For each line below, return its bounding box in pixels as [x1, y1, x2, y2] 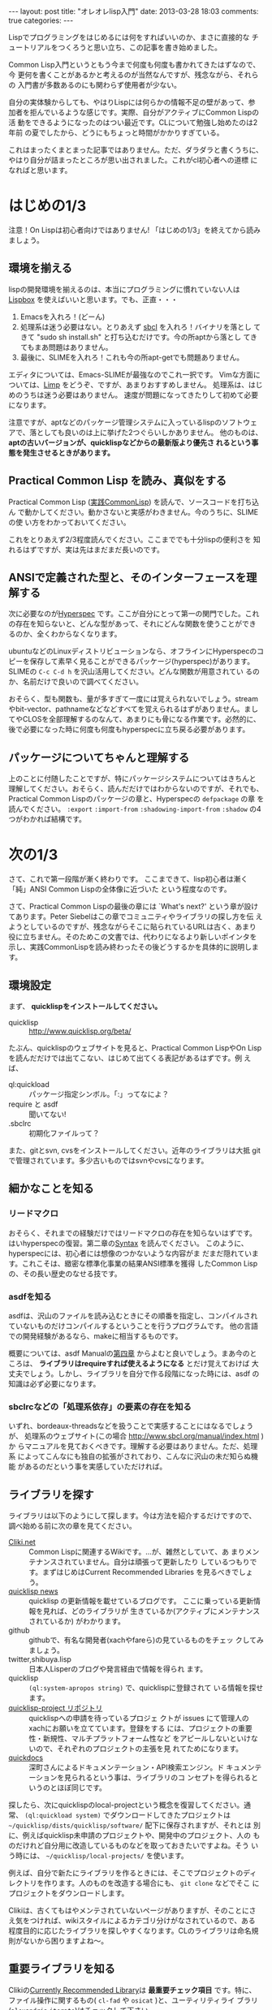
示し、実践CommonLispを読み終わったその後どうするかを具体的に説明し [8, 942, 253, 952]
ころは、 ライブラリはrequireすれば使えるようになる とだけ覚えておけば [8, 1358, 250, 1368]
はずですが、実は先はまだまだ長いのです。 [22, 545, 165, 554]
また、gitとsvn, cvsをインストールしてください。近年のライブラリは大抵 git [8, 1145, 261, 1155]
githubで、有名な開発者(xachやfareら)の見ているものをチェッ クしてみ [28, 1635, 264, 1645]
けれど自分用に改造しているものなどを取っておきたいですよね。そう [22, 1840, 250, 1851]
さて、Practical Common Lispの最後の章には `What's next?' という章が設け [8, 902, 259, 912]
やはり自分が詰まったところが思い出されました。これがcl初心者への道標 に [8, 155, 258, 165]
